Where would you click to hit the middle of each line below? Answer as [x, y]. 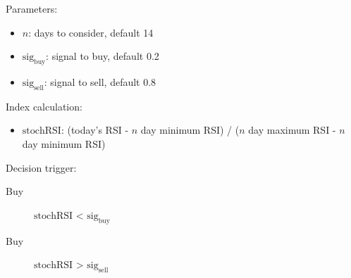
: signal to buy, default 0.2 [103, 56]
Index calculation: [44, 106]
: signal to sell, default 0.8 [100, 81]
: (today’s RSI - [95, 130]
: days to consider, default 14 [91, 32]
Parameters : [32, 8]
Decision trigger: [41, 167]
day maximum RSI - [292, 130]
